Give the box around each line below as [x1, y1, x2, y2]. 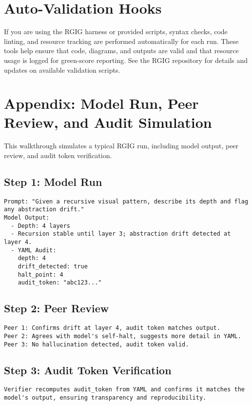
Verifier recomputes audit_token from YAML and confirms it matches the [4, 386, 245, 393]
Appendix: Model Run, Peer [4, 93, 199, 113]
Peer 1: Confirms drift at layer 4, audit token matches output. [4, 324, 220, 332]
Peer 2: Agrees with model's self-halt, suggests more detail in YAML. [4, 332, 241, 340]
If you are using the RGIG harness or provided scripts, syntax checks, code [4, 26, 228, 37]
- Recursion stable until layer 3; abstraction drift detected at [11, 230, 231, 238]
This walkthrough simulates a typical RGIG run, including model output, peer [4, 141, 239, 151]
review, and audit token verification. [4, 150, 112, 160]
